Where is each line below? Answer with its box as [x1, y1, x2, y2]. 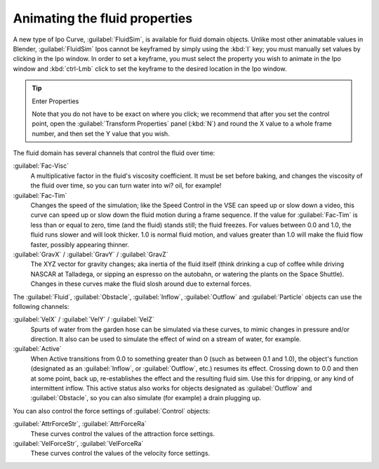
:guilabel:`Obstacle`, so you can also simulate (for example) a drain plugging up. [30, 394, 262, 402]
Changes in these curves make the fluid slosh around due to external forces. [30, 279, 252, 288]
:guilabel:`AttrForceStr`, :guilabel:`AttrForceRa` [13, 420, 147, 428]
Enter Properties [32, 97, 79, 105]
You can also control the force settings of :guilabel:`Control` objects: [13, 407, 211, 415]
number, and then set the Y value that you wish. [32, 129, 170, 138]
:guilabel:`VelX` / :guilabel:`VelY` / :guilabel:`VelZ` [13, 315, 154, 324]
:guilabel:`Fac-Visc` [13, 161, 69, 170]
